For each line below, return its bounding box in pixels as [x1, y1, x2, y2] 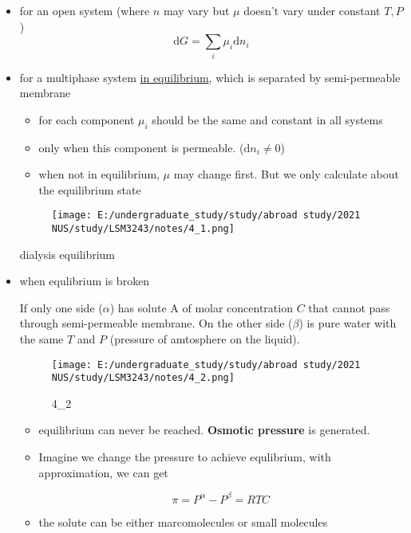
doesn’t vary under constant [243, 2, 381, 18]
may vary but [163, 2, 230, 18]
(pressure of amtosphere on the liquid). [109, 330, 300, 347]
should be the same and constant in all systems [152, 111, 383, 127]
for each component [38, 111, 135, 127]
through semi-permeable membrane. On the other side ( [19, 315, 293, 331]
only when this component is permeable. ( [38, 139, 244, 155]
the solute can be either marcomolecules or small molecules [38, 513, 328, 530]
